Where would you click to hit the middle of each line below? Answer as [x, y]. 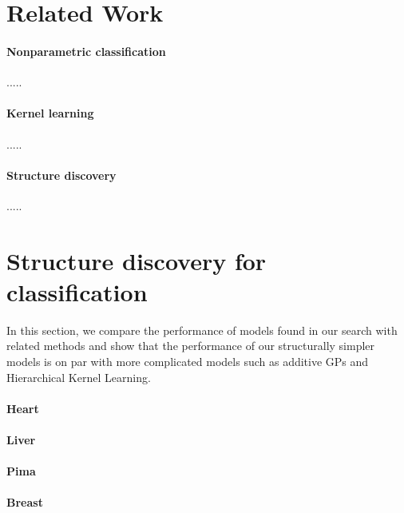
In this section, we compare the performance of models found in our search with [202, 330]
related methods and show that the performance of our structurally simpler [191, 346]
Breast [25, 502]
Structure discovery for [137, 260]
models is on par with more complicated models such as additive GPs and [188, 362]
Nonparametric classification [86, 51]
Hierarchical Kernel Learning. [79, 377]
